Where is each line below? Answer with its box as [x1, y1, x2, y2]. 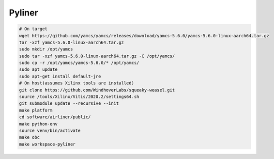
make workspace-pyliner [19, 141, 76, 147]
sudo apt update [19, 67, 58, 72]
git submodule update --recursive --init [19, 101, 119, 106]
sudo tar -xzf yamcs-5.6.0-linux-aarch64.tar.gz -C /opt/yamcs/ [19, 53, 175, 59]
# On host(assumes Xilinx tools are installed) [19, 80, 134, 86]
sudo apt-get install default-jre [19, 73, 101, 79]
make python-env [19, 121, 58, 127]
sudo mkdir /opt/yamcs [19, 47, 73, 52]
